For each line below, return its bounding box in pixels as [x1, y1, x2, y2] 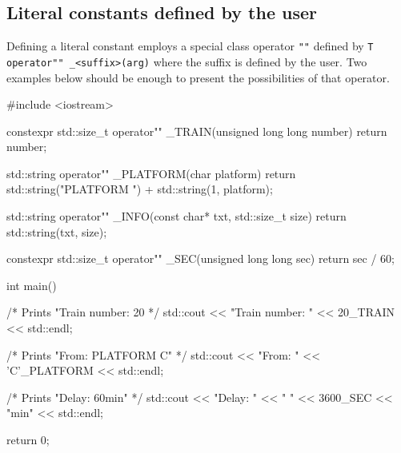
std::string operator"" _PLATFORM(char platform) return [6, 165, 296, 181]
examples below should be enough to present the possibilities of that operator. [6, 69, 390, 85]
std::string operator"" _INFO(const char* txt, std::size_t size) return [6, 208, 347, 225]
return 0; [6, 431, 50, 448]
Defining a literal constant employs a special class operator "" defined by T [6, 38, 374, 54]
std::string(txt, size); [6, 223, 107, 240]
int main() [6, 276, 57, 293]
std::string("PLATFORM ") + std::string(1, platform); [6, 181, 273, 197]
